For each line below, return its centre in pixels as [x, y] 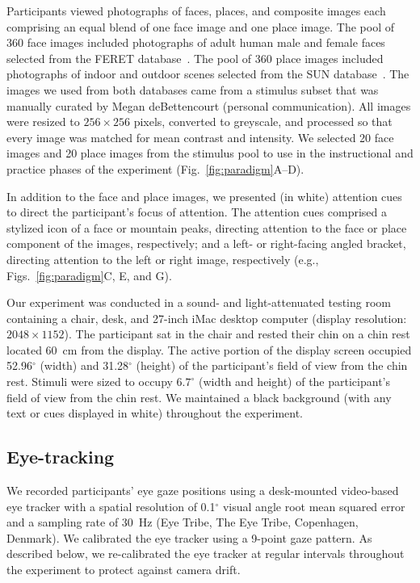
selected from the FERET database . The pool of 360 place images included [195, 58]
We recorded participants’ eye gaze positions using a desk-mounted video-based [203, 491]
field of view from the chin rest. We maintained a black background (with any [199, 397]
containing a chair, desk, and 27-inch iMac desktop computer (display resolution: [207, 318]
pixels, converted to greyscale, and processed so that [263, 122]
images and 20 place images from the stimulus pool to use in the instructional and [210, 153]
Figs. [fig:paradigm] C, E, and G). [89, 275]
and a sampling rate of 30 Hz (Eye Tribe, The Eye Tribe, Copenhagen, [183, 522]
